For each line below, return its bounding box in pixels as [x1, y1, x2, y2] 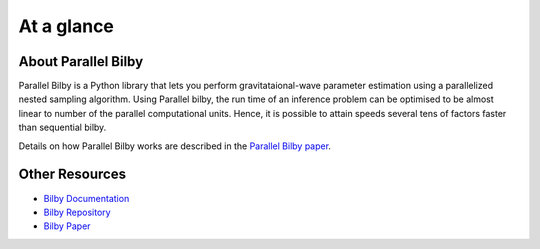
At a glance [18, 15, 115, 37]
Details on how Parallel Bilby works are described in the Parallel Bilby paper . [18, 140, 332, 152]
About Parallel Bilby [18, 53, 144, 70]
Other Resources [18, 166, 127, 183]
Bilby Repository [43, 206, 111, 218]
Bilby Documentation [43, 192, 130, 204]
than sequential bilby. [18, 121, 107, 134]
